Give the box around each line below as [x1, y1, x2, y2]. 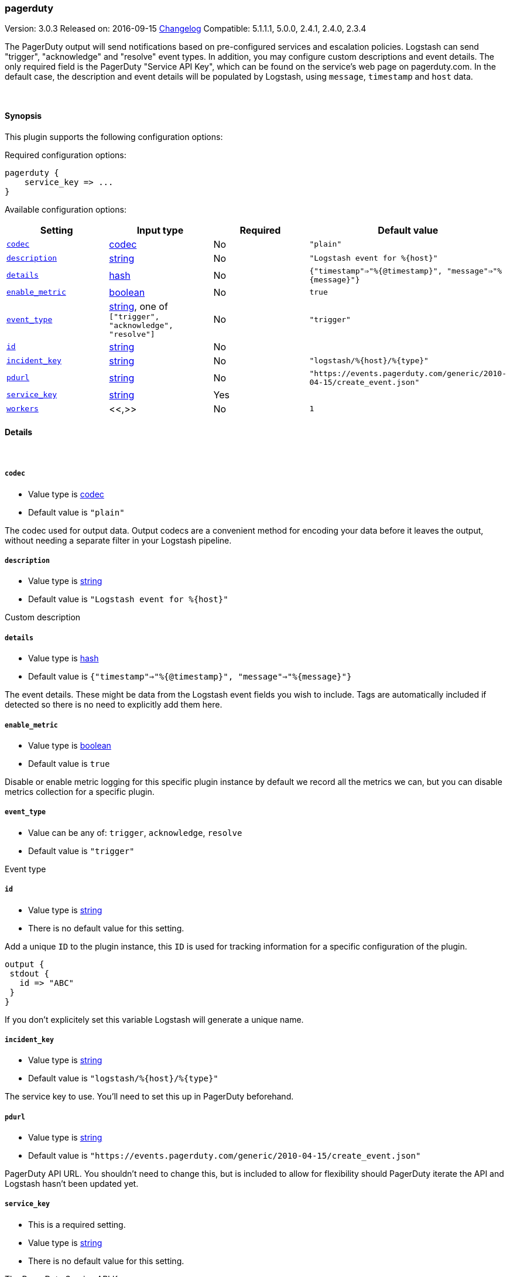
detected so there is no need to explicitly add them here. [5, 699, 223, 710]
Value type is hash [28, 653, 99, 664]
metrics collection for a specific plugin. [5, 786, 155, 797]
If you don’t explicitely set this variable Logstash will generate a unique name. [5, 1014, 304, 1025]
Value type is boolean [28, 740, 111, 750]
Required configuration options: [5, 149, 126, 160]
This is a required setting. [28, 1219, 126, 1230]
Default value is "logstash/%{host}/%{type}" [28, 1073, 218, 1084]
